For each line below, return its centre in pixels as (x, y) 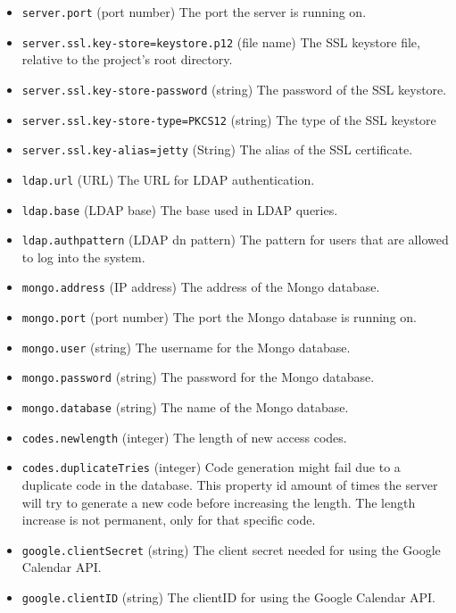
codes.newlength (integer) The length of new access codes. (184, 437)
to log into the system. (83, 257)
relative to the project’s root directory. (127, 59)
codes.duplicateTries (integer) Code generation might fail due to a (211, 467)
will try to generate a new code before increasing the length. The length (219, 502)
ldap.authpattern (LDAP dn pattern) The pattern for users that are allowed (235, 240)
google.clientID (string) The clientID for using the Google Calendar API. (229, 597)
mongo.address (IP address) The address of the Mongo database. (201, 287)
